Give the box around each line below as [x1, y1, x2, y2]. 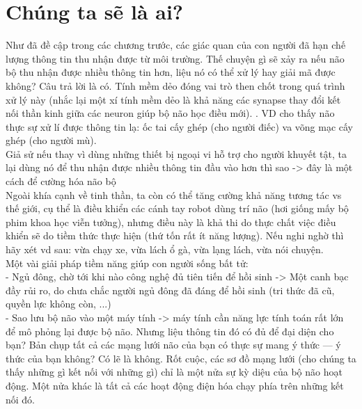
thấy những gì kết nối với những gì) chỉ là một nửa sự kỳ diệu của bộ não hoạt [6, 364, 343, 379]
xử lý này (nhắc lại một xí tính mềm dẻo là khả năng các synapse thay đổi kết [6, 92, 341, 106]
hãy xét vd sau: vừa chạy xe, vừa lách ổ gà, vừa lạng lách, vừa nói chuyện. [6, 242, 324, 257]
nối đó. [6, 392, 36, 406]
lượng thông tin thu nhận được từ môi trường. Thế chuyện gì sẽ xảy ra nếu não [6, 51, 345, 65]
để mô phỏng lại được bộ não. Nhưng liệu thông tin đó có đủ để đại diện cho [6, 323, 334, 338]
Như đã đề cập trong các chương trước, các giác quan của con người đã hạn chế [6, 38, 346, 52]
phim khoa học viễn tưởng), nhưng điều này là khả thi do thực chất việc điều [6, 214, 336, 229]
